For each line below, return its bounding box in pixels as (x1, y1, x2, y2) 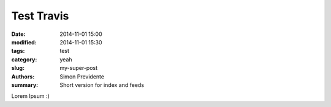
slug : (11, 64, 25, 72)
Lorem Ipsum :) (11, 92, 50, 100)
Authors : (11, 73, 35, 80)
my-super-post (59, 64, 98, 72)
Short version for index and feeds (59, 81, 144, 88)
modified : (11, 38, 37, 46)
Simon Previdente (59, 73, 104, 80)
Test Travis (11, 9, 69, 22)
